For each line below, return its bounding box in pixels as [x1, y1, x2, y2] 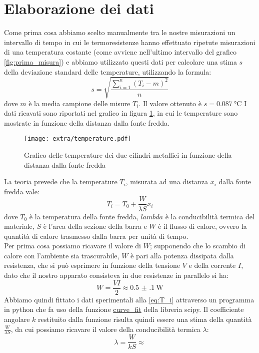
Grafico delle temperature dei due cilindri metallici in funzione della [24, 150, 232, 160]
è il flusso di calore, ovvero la [158, 221, 247, 231]
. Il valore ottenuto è [138, 98, 201, 108]
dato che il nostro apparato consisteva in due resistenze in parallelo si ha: [4, 270, 228, 280]
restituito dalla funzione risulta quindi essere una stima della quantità [38, 313, 252, 324]
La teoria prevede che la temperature [4, 176, 117, 187]
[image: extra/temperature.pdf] [24, 135, 131, 143]
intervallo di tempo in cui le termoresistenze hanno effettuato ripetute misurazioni [4, 37, 255, 47]
